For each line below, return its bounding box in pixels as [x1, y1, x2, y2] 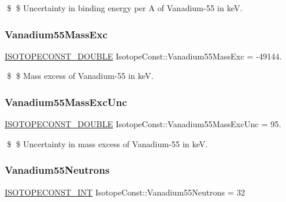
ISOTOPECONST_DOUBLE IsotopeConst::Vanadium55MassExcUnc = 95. [5, 118, 281, 130]
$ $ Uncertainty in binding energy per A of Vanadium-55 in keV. [6, 2, 242, 14]
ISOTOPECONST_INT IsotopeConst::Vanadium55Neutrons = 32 [5, 186, 245, 198]
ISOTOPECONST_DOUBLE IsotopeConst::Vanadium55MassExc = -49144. [5, 49, 282, 62]
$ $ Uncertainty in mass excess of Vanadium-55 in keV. [6, 137, 208, 150]
